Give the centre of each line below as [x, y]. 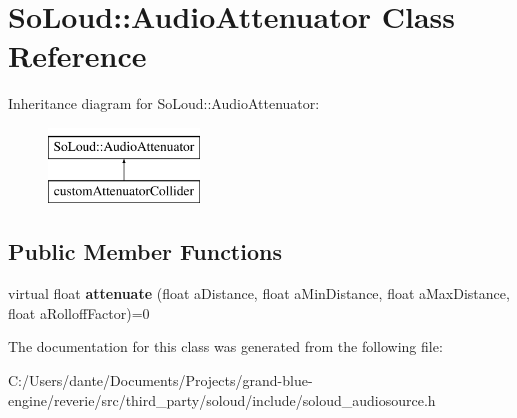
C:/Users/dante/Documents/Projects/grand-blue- [160, 380]
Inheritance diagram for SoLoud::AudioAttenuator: [164, 103]
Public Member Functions [145, 251]
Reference [77, 55]
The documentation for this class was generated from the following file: [225, 346]
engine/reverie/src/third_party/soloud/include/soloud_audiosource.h [222, 399]
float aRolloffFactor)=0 [79, 312]
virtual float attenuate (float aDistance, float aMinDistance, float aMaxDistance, [259, 293]
